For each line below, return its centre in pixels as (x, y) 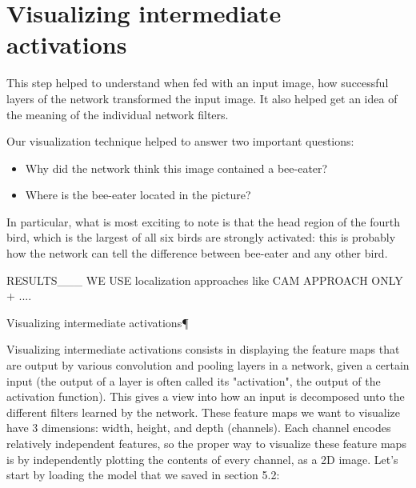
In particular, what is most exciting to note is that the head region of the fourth (203, 221)
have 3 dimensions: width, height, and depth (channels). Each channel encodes (199, 428)
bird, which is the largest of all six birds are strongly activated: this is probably (201, 237)
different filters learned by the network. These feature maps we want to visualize (203, 412)
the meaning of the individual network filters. (118, 114)
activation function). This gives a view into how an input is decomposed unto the (206, 396)
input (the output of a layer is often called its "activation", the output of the (194, 380)
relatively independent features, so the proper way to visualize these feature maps (206, 443)
